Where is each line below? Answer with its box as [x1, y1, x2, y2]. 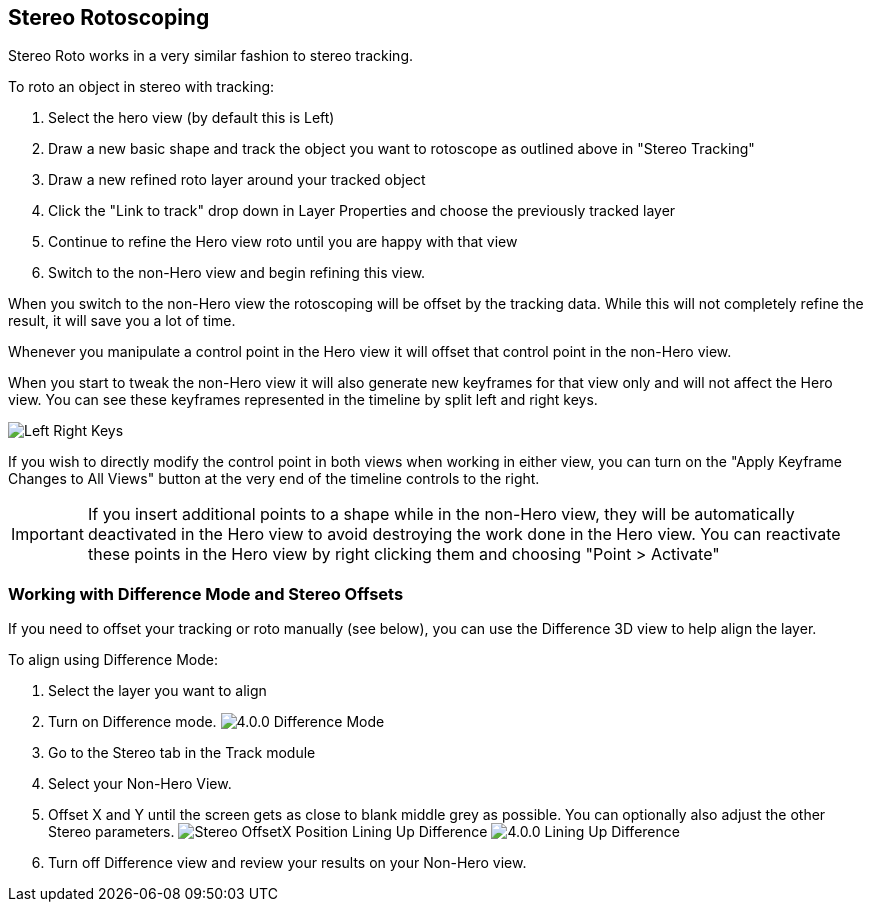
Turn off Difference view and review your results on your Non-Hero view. [48, 854, 527, 872]
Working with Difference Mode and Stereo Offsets [8, 583, 404, 604]
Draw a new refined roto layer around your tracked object [48, 171, 426, 189]
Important [11, 524, 84, 545]
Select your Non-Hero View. [48, 775, 232, 793]
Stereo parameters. [48, 823, 175, 841]
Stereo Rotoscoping [8, 5, 210, 30]
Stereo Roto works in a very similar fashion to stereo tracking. [8, 47, 414, 65]
